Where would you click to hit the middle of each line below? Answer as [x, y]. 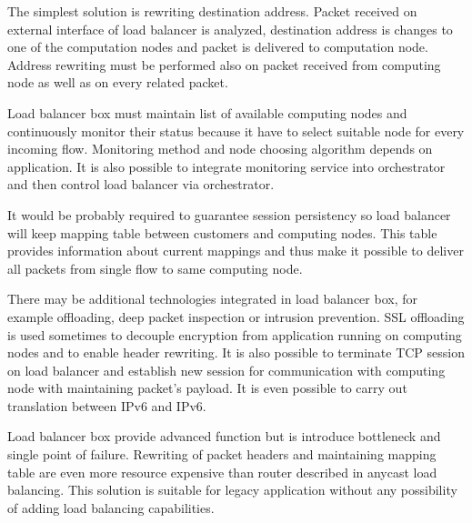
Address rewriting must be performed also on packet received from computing [224, 64]
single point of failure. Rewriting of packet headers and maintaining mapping [222, 454]
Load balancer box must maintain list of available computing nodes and [207, 112]
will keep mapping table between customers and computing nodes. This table [222, 232]
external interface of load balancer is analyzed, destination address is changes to [230, 29]
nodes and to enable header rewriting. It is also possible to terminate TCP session [236, 352]
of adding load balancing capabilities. [111, 507]
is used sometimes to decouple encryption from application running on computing [235, 334]
